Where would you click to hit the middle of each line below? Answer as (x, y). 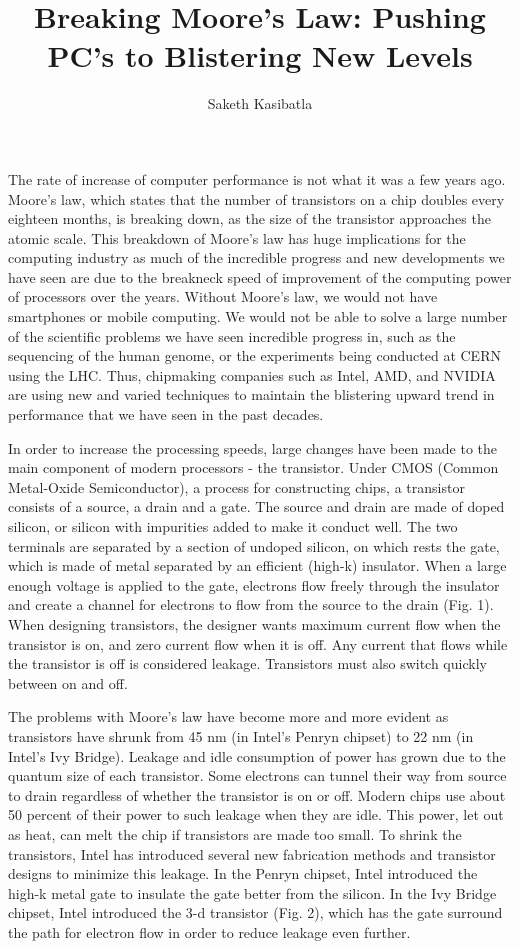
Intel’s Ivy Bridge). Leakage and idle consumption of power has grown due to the (257, 755)
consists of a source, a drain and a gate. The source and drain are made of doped (256, 506)
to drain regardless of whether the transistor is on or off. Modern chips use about (257, 794)
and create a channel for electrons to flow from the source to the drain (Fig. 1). (251, 604)
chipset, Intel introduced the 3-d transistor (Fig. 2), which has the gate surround (255, 912)
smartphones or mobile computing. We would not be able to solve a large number (258, 316)
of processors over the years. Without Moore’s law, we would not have (223, 296)
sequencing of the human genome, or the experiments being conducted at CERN (254, 355)
